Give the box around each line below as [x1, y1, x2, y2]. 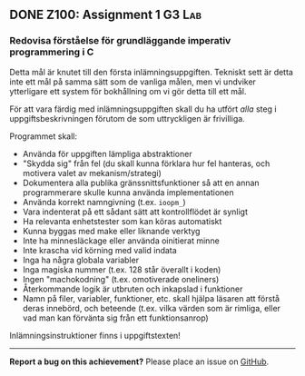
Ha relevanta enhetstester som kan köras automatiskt [22, 215, 222, 226]
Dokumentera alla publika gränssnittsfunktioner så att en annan [22, 177, 261, 188]
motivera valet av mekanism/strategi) [22, 167, 162, 178]
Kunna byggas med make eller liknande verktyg [22, 225, 201, 236]
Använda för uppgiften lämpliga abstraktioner [22, 148, 192, 159]
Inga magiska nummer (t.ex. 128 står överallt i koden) [22, 263, 221, 275]
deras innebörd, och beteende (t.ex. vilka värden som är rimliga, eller [22, 302, 281, 313]
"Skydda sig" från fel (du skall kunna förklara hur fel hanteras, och [22, 158, 271, 169]
